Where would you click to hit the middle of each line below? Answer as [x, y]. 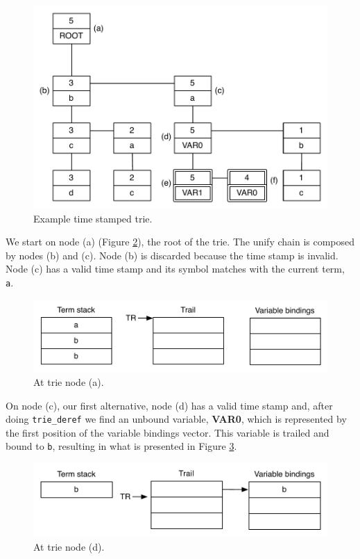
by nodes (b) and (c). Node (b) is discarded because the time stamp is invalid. [172, 255]
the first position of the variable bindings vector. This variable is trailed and [168, 432]
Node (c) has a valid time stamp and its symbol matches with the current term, [175, 269]
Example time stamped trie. [93, 218]
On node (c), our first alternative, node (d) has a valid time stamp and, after [169, 405]
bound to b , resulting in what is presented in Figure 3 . [121, 446]
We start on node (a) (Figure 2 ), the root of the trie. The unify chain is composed [180, 242]
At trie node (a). [69, 382]
